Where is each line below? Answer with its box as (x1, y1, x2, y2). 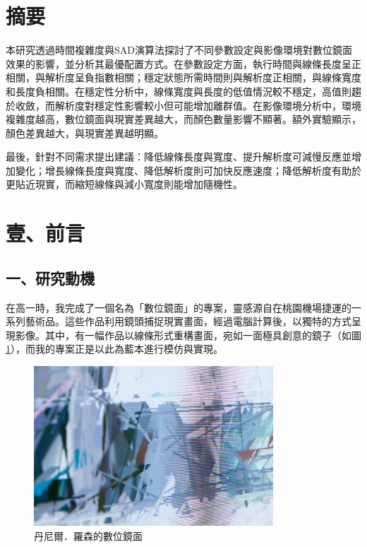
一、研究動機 (6, 266, 95, 288)
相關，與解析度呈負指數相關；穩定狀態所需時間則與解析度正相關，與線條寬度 (6, 70, 361, 85)
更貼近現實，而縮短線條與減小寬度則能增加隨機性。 (6, 177, 243, 192)
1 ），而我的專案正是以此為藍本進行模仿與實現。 (6, 341, 223, 356)
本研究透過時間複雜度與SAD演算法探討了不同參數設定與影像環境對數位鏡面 (6, 42, 352, 57)
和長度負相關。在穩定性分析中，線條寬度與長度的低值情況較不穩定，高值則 (6, 83, 351, 98)
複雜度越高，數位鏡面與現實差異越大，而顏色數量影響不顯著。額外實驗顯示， (6, 112, 361, 127)
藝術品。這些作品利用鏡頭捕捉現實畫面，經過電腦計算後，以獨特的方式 (25, 314, 351, 329)
